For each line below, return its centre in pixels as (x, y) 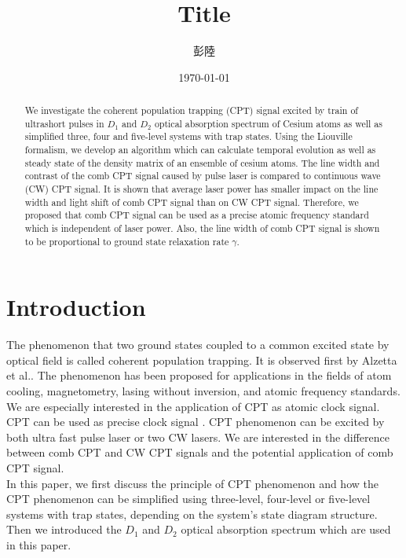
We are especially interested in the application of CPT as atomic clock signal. (193, 406)
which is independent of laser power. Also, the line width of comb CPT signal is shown (202, 228)
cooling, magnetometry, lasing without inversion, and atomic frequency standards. (203, 391)
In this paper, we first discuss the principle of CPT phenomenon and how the (192, 483)
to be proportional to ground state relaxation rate (127, 241)
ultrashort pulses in (64, 123)
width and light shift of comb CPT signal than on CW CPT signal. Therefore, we (192, 202)
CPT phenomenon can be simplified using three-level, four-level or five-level (188, 499)
